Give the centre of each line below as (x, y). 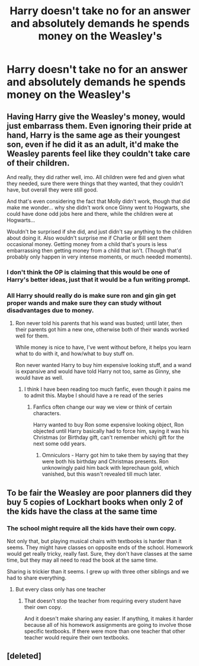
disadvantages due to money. (50, 310)
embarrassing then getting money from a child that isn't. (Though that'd (94, 251)
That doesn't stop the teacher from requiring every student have (102, 601)
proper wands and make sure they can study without (84, 302)
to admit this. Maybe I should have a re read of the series (94, 396)
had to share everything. (37, 578)
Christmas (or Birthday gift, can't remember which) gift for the (108, 438)
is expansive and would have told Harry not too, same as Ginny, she (98, 371)
